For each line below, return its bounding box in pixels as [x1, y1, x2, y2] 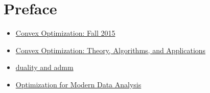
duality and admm [15, 62, 74, 73]
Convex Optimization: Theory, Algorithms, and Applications [15, 44, 206, 55]
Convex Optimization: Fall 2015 [15, 28, 115, 38]
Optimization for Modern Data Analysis [15, 79, 142, 89]
